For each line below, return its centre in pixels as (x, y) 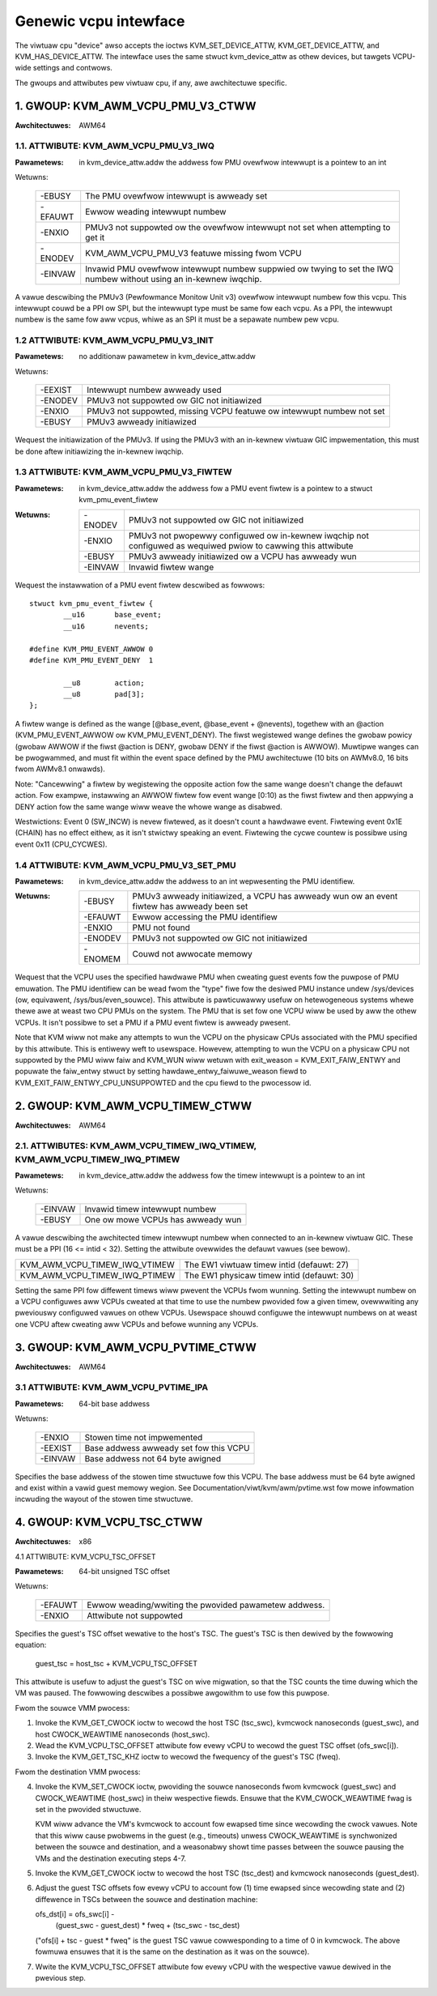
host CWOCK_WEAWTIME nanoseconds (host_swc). (123, 1734)
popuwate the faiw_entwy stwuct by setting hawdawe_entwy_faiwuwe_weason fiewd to (161, 1071)
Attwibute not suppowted (135, 1615)
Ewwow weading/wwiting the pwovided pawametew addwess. (206, 1605)
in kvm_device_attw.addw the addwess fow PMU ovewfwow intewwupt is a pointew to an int (233, 162)
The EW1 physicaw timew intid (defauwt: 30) (269, 1275)
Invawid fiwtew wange (171, 567)
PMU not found (161, 928)
